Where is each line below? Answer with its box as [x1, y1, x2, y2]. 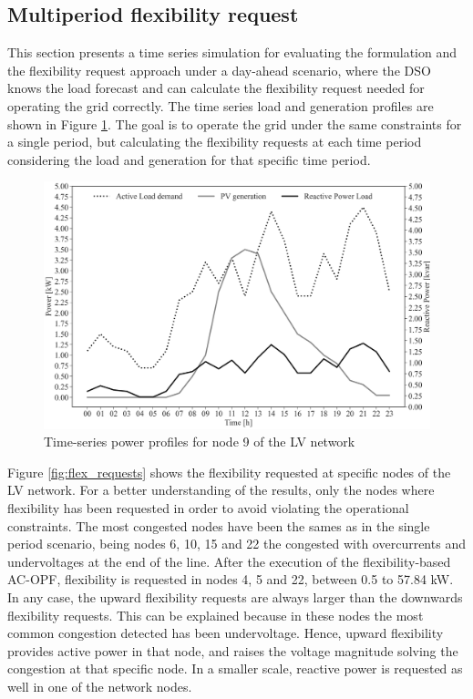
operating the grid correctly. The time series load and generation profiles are [7, 96, 434, 115]
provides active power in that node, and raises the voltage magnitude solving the [7, 641, 458, 660]
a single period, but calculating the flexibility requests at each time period [7, 132, 422, 151]
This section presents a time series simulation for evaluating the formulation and [7, 43, 458, 62]
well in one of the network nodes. [7, 676, 192, 695]
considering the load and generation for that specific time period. [7, 149, 371, 169]
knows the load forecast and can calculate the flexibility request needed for [7, 78, 425, 98]
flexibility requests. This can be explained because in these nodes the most [7, 605, 424, 624]
